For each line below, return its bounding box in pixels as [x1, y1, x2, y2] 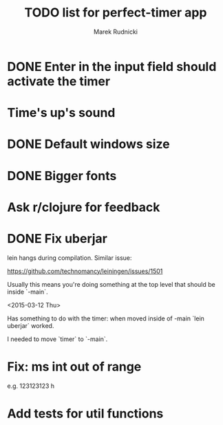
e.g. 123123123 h [7, 382, 55, 390]
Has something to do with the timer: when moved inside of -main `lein [7, 314, 205, 323]
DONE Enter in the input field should [7, 58, 217, 74]
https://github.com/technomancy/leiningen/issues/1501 [7, 267, 163, 275]
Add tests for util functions [7, 406, 164, 421]
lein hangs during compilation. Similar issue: [7, 253, 132, 262]
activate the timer [7, 74, 111, 89]
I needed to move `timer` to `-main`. [7, 335, 108, 343]
